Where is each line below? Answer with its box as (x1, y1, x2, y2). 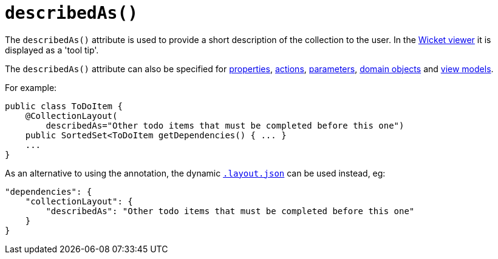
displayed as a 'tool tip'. (5, 44, 99, 55)
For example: (5, 82, 57, 93)
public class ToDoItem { (5, 101, 123, 111)
